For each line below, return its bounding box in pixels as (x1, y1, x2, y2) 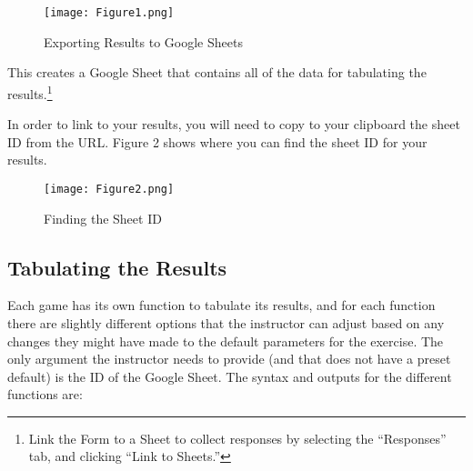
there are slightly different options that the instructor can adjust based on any (7, 313, 445, 332)
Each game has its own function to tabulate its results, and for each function (7, 296, 436, 315)
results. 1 (7, 81, 53, 103)
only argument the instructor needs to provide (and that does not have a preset (7, 349, 451, 368)
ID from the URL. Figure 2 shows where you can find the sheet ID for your (7, 132, 428, 151)
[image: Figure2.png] (44, 182, 175, 195)
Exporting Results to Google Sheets (44, 32, 243, 51)
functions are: (7, 385, 83, 404)
